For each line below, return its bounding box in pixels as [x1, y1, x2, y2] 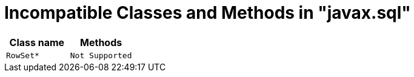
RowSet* [6, 50, 39, 60]
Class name [9, 36, 65, 49]
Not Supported [70, 50, 132, 60]
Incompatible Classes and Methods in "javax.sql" [4, 2, 411, 23]
